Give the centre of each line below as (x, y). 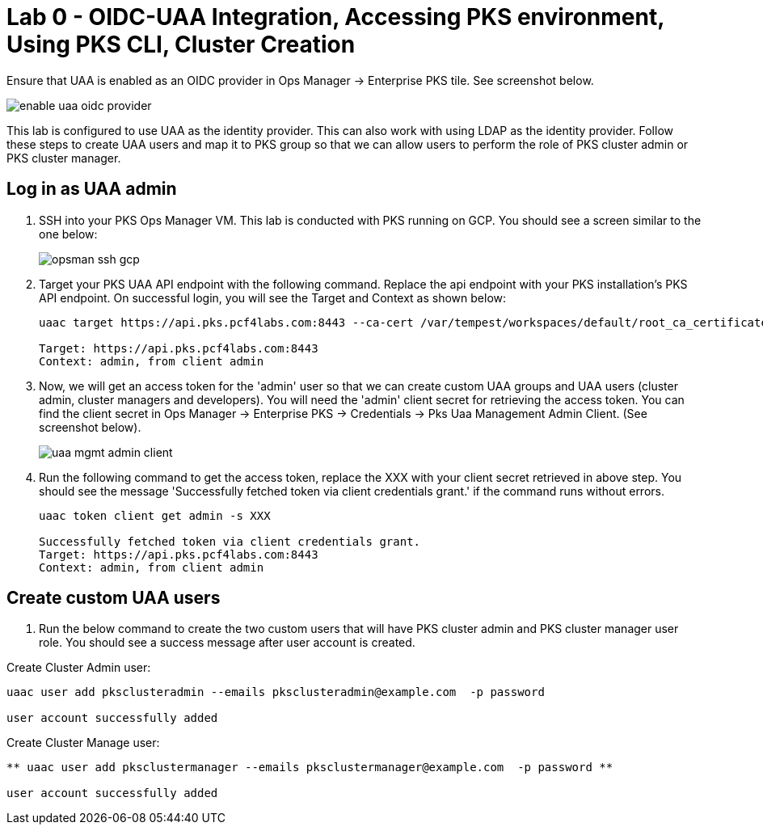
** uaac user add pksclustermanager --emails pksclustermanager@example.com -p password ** (310, 768)
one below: (68, 234)
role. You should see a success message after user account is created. (227, 643)
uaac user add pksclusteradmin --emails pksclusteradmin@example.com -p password (276, 692)
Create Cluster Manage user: (83, 743)
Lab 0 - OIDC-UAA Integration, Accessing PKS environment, (335, 17)
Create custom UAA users (114, 598)
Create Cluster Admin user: (79, 668)
